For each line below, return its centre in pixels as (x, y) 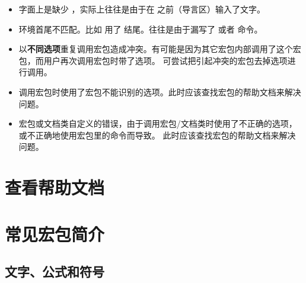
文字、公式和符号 (55, 271)
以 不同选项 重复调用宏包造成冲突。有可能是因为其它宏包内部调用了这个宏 (160, 49)
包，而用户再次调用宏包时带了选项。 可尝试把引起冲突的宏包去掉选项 (153, 60)
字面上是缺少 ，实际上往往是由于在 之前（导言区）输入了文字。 (142, 9)
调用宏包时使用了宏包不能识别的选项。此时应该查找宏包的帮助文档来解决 (160, 91)
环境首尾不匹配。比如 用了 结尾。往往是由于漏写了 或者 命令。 (141, 29)
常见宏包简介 (55, 234)
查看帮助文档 (55, 187)
